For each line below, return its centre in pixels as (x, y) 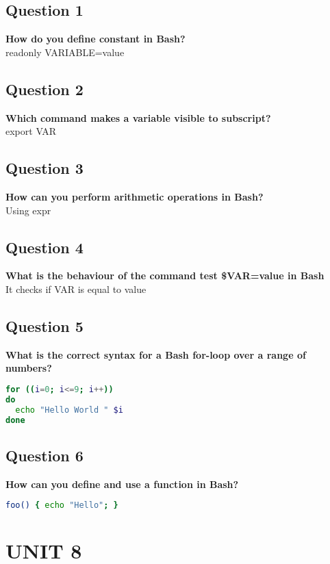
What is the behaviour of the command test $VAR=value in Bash (165, 275)
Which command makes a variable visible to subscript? (138, 117)
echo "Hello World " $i (69, 410)
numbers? (29, 368)
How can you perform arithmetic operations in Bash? (135, 196)
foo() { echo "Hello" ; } (62, 505)
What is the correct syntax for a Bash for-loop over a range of (156, 354)
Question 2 (45, 89)
